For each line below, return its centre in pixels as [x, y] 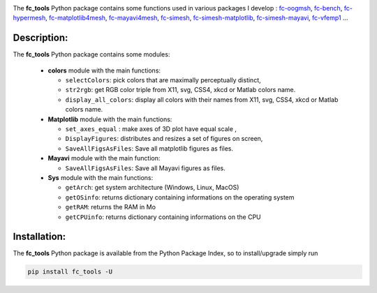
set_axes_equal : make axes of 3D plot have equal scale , [151, 129]
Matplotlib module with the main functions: [110, 119]
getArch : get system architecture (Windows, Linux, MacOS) [152, 188]
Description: [40, 38]
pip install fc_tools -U [70, 272]
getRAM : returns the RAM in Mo [111, 207]
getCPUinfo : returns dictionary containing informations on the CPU [163, 217]
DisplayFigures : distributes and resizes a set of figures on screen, [164, 139]
